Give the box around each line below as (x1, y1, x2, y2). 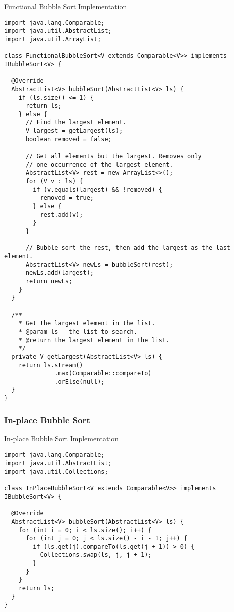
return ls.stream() (18, 361, 83, 369)
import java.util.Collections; (4, 468, 108, 475)
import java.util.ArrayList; (4, 35, 101, 43)
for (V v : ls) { (25, 178, 83, 185)
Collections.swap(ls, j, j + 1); (40, 551, 152, 559)
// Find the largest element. (25, 119, 127, 126)
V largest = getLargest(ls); (25, 127, 123, 135)
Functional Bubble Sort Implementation (4, 1, 127, 11)
